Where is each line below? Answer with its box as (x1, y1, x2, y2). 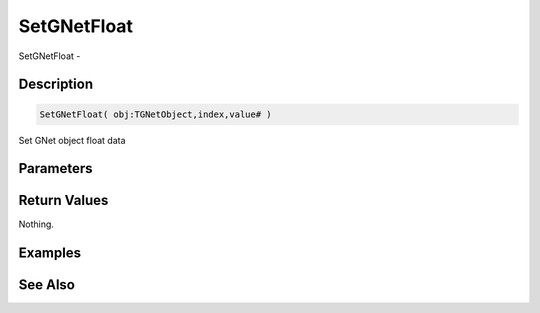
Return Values (18, 192, 109, 209)
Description (18, 76, 94, 93)
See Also (18, 276, 75, 294)
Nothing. (18, 218, 55, 230)
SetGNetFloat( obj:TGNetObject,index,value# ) (39, 108, 272, 120)
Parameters (18, 160, 93, 177)
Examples (18, 245, 82, 262)
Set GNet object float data (18, 134, 126, 146)
